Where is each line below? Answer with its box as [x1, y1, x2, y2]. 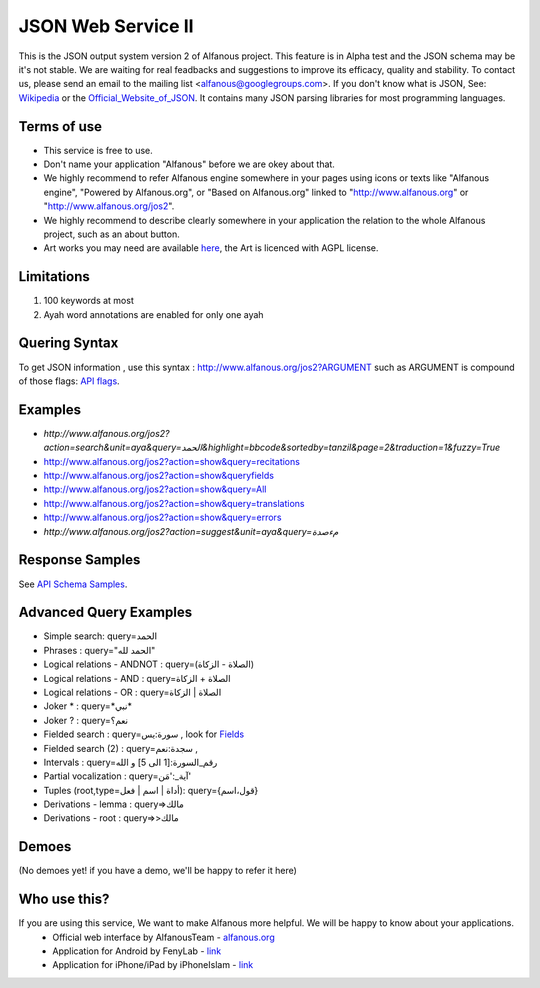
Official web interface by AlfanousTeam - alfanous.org [52, 931, 275, 943]
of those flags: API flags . [18, 375, 120, 387]
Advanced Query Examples [18, 604, 193, 621]
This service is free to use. [43, 144, 154, 156]
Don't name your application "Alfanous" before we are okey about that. [43, 158, 335, 170]
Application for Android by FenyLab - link [52, 945, 222, 957]
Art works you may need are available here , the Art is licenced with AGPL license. [43, 242, 379, 254]
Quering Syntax [18, 335, 119, 352]
